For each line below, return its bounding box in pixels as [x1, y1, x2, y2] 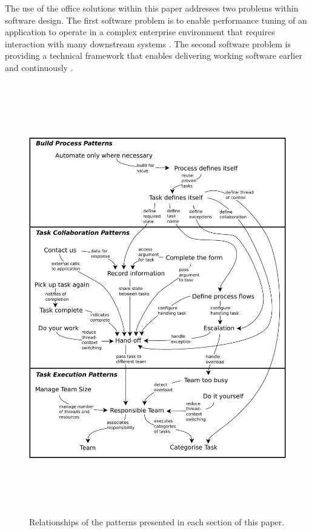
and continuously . [5, 61, 73, 73]
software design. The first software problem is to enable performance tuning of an [5, 13, 307, 26]
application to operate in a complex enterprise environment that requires [5, 25, 275, 38]
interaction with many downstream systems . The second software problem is [5, 37, 291, 50]
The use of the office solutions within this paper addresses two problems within [5, 2, 299, 14]
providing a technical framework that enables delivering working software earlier [5, 49, 302, 62]
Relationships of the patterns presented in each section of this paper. [29, 515, 285, 528]
